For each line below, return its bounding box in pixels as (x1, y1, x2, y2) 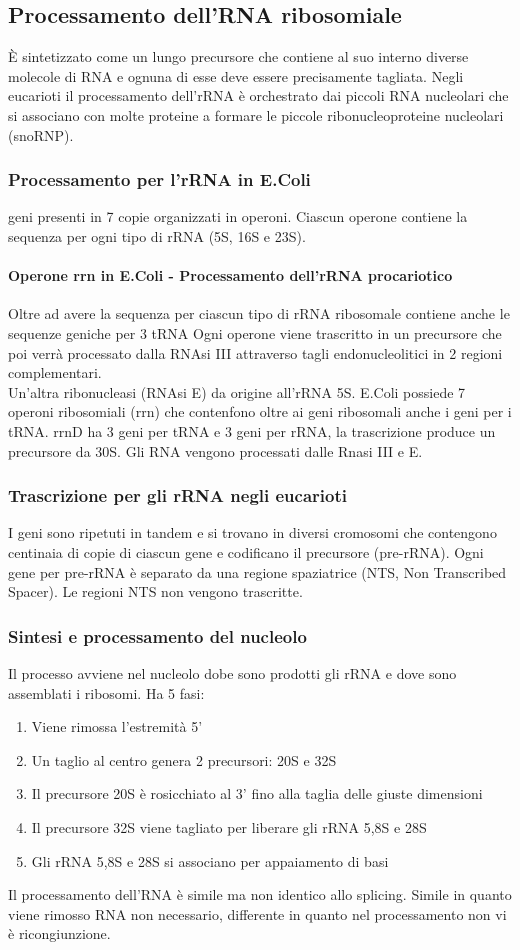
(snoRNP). (8, 124, 74, 145)
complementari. (8, 362, 102, 383)
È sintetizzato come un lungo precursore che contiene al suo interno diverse (8, 46, 469, 67)
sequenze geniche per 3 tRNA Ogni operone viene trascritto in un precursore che (8, 322, 502, 343)
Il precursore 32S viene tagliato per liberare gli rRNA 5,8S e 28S (31, 816, 427, 837)
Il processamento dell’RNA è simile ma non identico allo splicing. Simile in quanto (8, 884, 512, 905)
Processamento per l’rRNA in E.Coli (8, 167, 311, 192)
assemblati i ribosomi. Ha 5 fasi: (8, 682, 205, 703)
